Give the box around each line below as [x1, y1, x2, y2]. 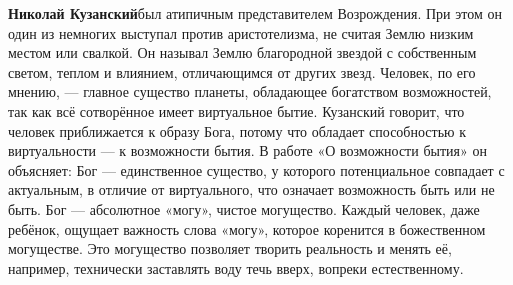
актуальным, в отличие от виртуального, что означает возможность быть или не [8, 179, 495, 200]
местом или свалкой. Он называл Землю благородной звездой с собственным [8, 42, 477, 63]
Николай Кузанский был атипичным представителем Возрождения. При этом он [8, 3, 502, 23]
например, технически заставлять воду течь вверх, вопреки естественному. [8, 257, 464, 278]
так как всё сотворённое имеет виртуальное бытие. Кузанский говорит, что [8, 100, 465, 121]
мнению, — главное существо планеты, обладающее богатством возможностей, [8, 81, 492, 102]
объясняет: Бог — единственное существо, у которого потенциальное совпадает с [8, 159, 505, 180]
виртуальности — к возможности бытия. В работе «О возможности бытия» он [8, 140, 487, 161]
